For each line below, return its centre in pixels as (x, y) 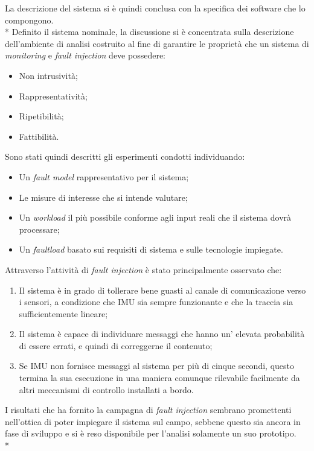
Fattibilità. (39, 136)
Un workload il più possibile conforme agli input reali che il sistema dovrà (155, 217)
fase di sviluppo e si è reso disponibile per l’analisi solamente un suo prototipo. (151, 433)
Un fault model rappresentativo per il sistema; (104, 176)
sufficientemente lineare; (63, 313)
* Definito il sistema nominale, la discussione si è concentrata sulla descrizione (149, 32)
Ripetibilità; (41, 116)
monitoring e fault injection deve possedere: (85, 55)
